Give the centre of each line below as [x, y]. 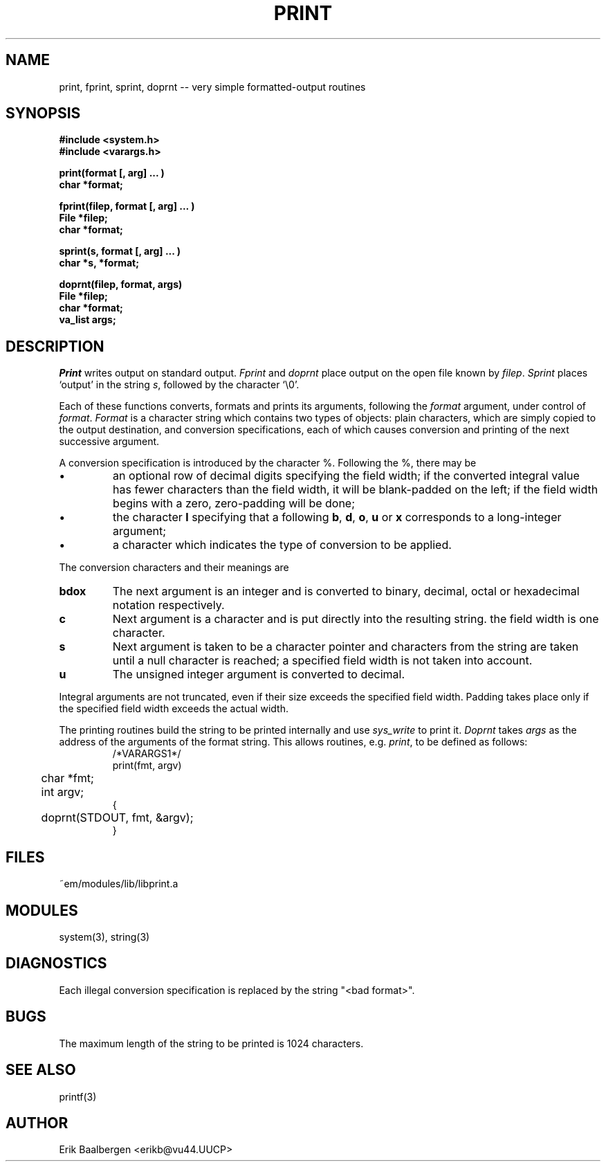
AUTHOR [37, 1123]
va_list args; [88, 320]
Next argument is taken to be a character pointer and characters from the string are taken [346, 647]
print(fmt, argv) [147, 766]
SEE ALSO [41, 1070]
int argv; [63, 792]
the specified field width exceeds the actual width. [174, 709]
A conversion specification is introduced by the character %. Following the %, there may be [268, 463]
